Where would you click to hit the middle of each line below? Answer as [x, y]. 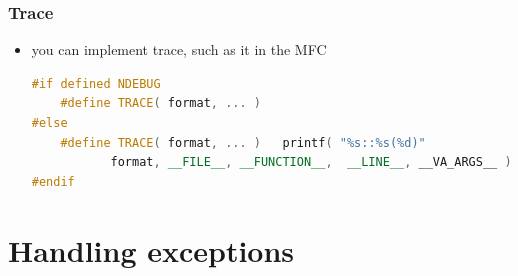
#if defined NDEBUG [96, 83]
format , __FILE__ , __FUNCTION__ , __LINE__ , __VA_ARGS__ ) [311, 162]
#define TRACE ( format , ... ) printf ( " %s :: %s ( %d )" [243, 142]
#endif [53, 181]
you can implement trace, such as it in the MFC [179, 49]
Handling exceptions [151, 249]
